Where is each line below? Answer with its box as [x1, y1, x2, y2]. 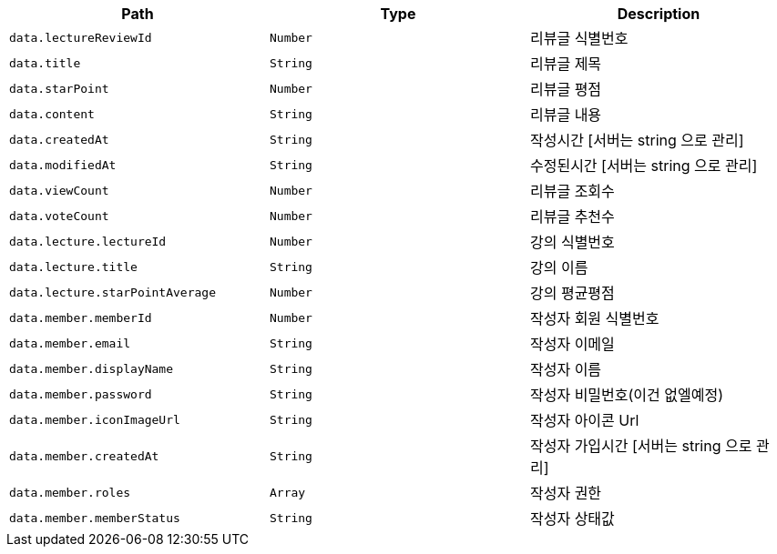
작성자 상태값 [529, 509, 615, 528]
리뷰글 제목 [529, 55, 602, 73]
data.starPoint [9, 81, 109, 96]
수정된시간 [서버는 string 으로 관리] [529, 156, 758, 175]
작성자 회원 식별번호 [529, 309, 659, 327]
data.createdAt [9, 132, 109, 146]
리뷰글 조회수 [529, 182, 615, 200]
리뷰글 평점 [529, 80, 602, 98]
